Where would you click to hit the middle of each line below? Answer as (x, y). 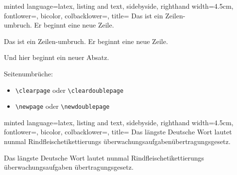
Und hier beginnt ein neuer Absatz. (57, 57)
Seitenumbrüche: (28, 73)
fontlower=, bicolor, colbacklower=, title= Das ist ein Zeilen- (95, 15)
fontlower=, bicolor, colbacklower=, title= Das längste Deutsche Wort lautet (118, 132)
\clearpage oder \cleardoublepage (69, 90)
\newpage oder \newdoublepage (62, 106)
